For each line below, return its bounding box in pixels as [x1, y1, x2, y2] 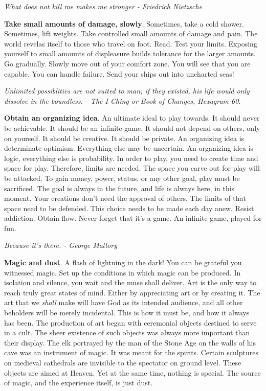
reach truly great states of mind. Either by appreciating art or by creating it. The [4, 287, 260, 297]
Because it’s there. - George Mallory [4, 240, 117, 250]
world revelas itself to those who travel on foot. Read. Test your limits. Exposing [4, 38, 257, 49]
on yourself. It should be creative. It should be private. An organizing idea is [4, 132, 245, 143]
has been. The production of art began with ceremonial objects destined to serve [4, 317, 257, 328]
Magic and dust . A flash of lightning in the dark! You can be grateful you [4, 257, 242, 268]
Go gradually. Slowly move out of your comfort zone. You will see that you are [4, 58, 251, 68]
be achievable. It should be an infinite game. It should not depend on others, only [4, 122, 260, 133]
